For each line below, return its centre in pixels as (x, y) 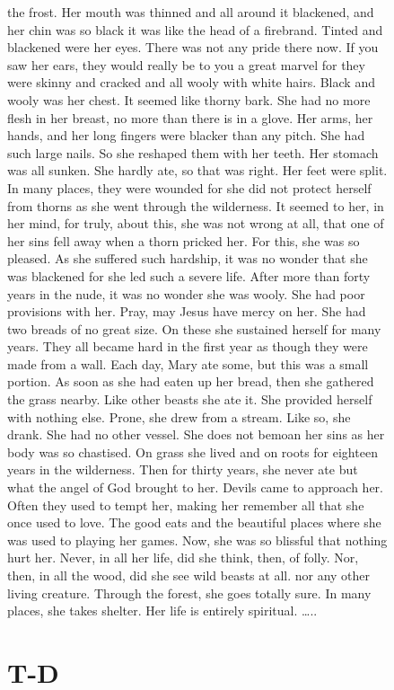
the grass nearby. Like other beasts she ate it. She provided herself (190, 399)
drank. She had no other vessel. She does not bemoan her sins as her (196, 434)
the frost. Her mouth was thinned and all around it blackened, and (191, 12)
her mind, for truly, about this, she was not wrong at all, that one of (196, 223)
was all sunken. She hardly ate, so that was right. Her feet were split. (197, 170)
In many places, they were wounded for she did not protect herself (189, 187)
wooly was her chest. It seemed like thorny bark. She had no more (189, 99)
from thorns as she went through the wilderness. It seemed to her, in (196, 205)
